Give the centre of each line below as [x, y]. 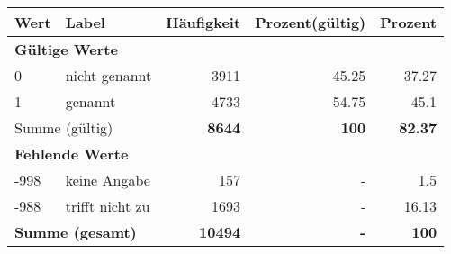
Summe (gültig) [64, 127]
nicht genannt [108, 75]
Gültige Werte [66, 49]
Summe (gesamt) [76, 232]
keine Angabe [108, 180]
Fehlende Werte [72, 154]
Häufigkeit [203, 22]
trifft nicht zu [108, 206]
